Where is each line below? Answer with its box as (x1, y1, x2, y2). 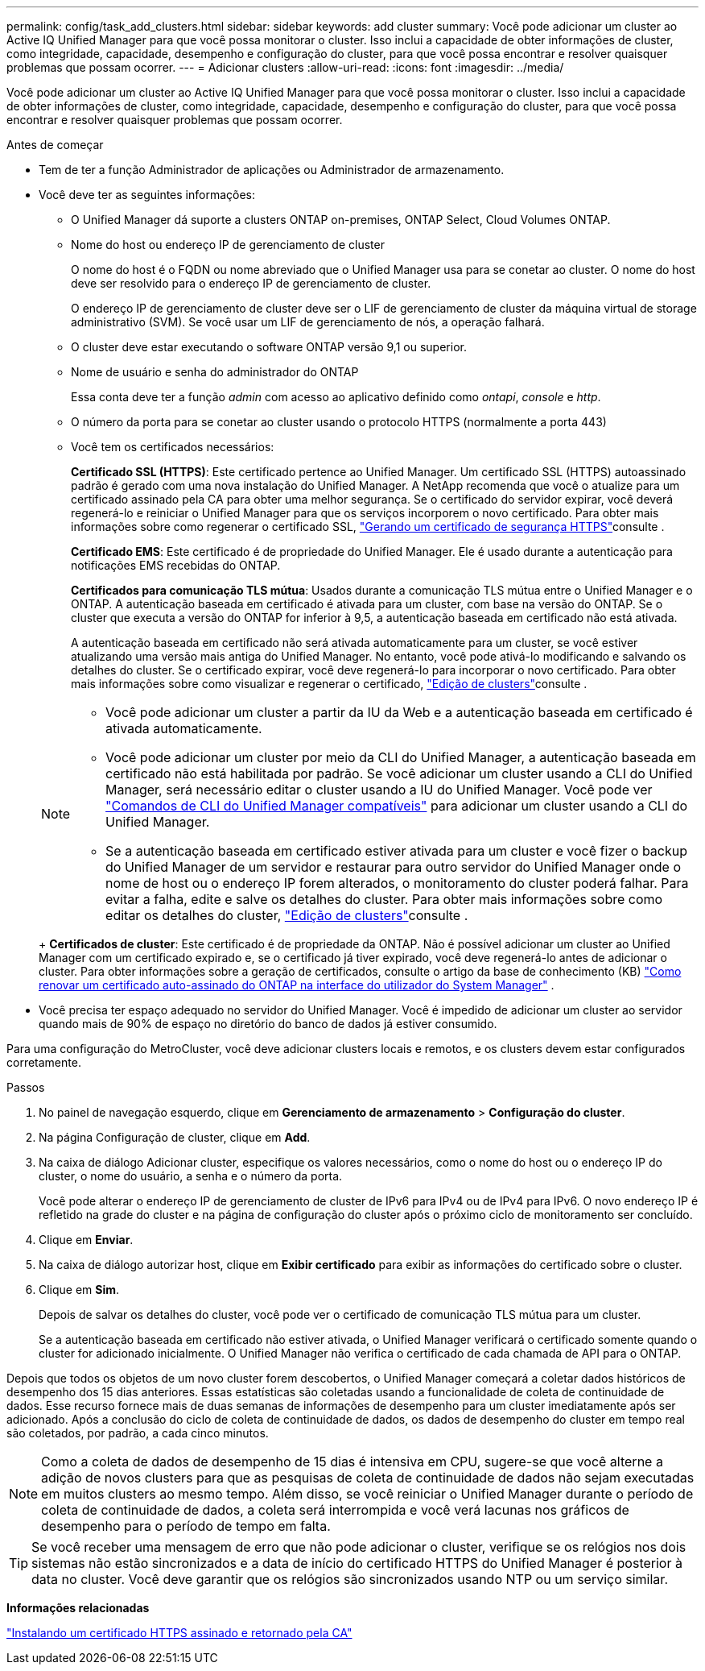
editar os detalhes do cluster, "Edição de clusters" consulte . (105, 907, 468, 923)
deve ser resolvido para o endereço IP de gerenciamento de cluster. (71, 276, 431, 290)
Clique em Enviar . (39, 1233, 134, 1246)
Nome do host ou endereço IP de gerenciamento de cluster (71, 238, 385, 251)
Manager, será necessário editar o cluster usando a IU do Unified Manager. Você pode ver (105, 782, 653, 798)
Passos (6, 1080, 45, 1094)
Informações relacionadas (6, 1601, 150, 1615)
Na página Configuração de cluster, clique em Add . (39, 1130, 311, 1144)
